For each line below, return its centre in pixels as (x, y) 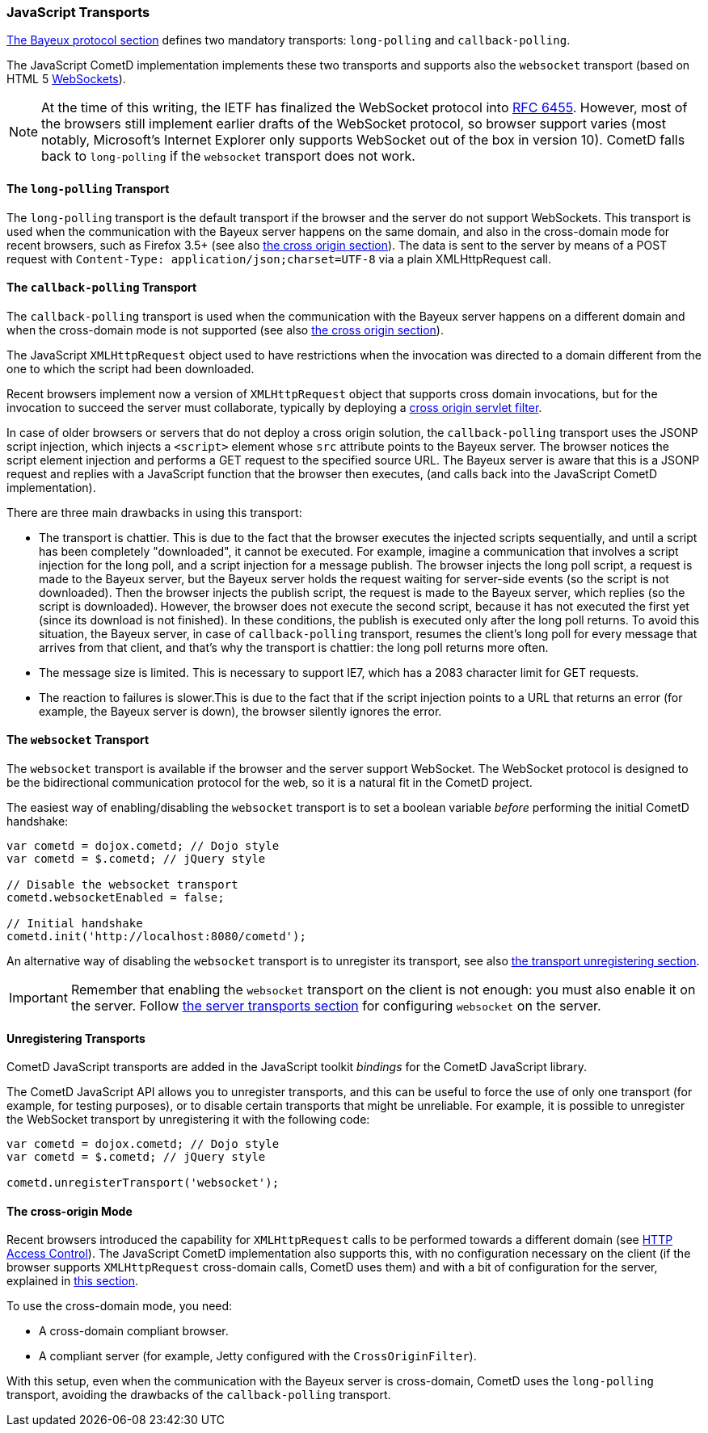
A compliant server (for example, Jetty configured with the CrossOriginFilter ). (258, 1356)
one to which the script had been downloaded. (131, 368)
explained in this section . (73, 1281)
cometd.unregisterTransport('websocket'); (143, 1183)
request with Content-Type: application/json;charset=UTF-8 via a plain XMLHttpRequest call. (279, 258)
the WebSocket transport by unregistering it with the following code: (188, 1120)
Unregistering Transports (76, 1038)
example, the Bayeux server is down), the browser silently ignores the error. (240, 711)
